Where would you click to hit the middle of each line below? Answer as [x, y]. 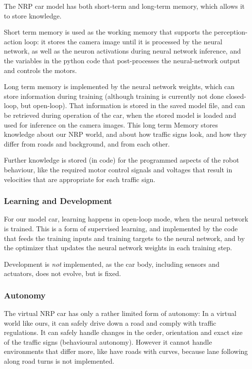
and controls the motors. [40, 70]
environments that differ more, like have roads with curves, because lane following [126, 351]
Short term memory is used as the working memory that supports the [108, 32]
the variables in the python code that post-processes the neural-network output [122, 60]
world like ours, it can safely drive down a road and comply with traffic [110, 323]
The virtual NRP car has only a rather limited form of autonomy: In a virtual [120, 313]
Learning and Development [58, 201]
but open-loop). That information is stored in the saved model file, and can [133, 105]
